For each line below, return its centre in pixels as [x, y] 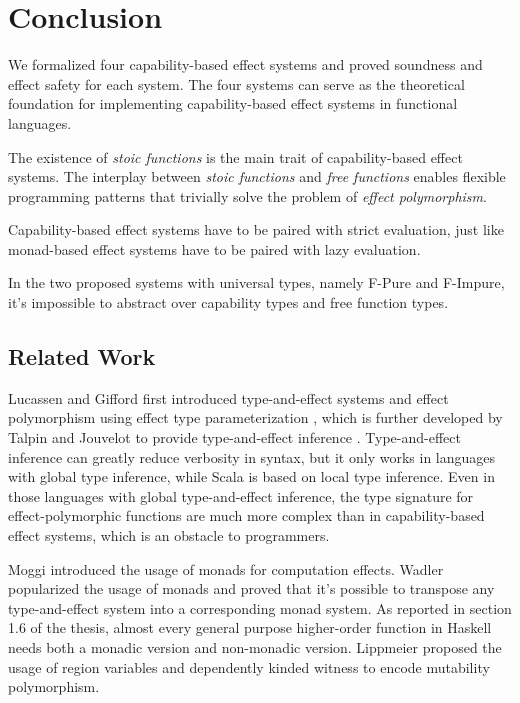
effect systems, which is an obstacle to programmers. [169, 535]
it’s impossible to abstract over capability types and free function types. [228, 302]
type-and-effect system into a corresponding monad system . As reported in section [260, 607]
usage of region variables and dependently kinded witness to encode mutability [249, 666]
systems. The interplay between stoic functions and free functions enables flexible [257, 176]
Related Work [82, 356]
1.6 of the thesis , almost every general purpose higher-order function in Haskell [250, 627]
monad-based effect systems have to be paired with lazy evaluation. [214, 248]
